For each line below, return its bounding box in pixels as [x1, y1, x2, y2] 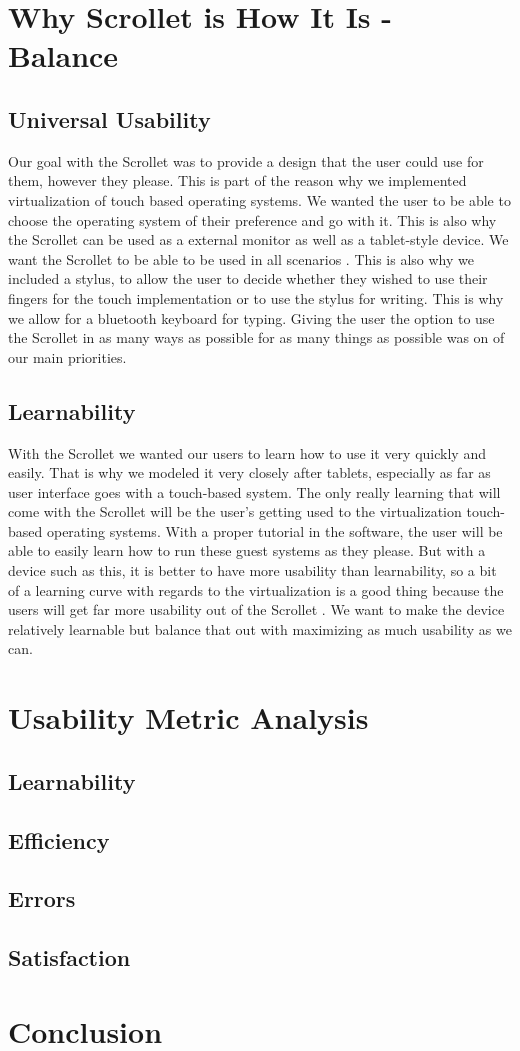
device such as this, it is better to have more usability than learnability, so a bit [8, 560, 497, 581]
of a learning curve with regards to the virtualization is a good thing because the [8, 579, 504, 600]
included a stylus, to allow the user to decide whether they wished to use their [8, 268, 488, 289]
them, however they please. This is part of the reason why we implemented [8, 170, 467, 191]
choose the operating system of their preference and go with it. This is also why [8, 209, 497, 230]
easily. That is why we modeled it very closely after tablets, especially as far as [8, 462, 491, 483]
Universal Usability [8, 103, 211, 134]
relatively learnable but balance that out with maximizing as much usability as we [8, 618, 512, 639]
